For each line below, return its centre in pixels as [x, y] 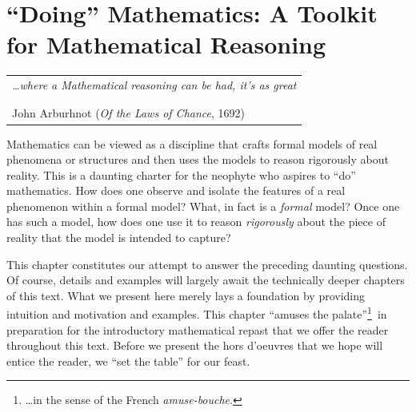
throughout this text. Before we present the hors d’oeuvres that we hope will [195, 345]
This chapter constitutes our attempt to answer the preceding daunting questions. [207, 264]
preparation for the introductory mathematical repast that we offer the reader [198, 329]
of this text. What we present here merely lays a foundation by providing [186, 295]
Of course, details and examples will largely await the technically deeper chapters [206, 280]
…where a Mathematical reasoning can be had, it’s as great [154, 85]
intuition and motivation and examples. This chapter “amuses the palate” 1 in [197, 313]
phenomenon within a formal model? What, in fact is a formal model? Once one [203, 206]
